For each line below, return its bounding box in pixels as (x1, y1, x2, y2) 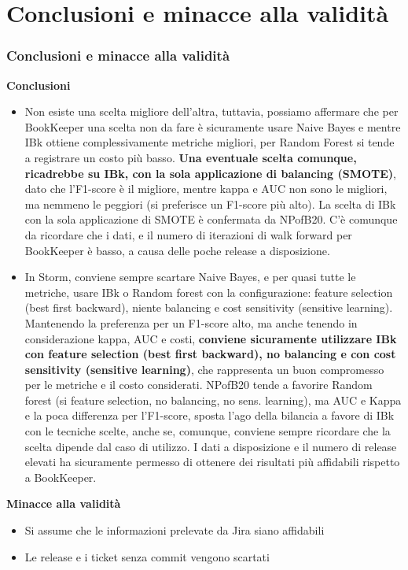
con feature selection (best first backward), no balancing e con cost (24, 346, 396, 362)
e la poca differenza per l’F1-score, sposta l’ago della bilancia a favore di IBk (24, 407, 395, 424)
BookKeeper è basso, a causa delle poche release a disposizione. (24, 242, 330, 258)
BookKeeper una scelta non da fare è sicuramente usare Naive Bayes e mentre (24, 118, 401, 135)
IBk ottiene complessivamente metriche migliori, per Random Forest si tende (24, 134, 395, 150)
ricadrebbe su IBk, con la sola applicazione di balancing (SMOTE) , (24, 165, 396, 181)
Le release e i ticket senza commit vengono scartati (24, 548, 270, 564)
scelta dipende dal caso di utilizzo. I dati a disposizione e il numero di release (24, 438, 397, 454)
